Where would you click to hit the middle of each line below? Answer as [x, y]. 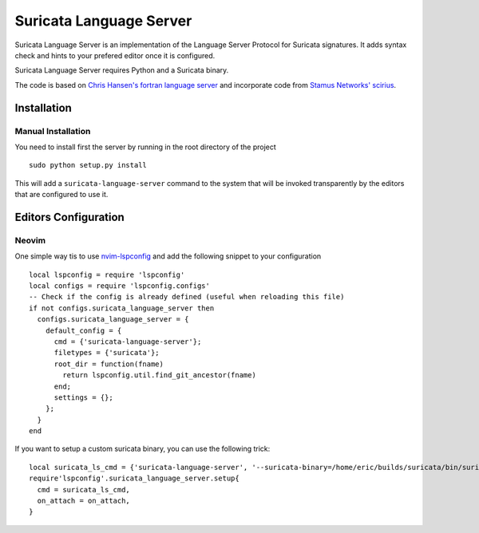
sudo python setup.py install [88, 165]
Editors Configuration [70, 217]
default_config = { [83, 330]
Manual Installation [53, 131]
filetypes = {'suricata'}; [107, 353]
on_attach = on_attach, [84, 501]
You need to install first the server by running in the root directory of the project [146, 147]
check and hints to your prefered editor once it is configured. [115, 55]
